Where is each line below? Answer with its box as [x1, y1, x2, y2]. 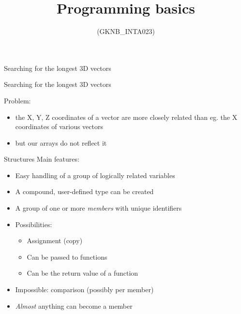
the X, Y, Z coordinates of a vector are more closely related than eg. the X [15, 112, 238, 122]
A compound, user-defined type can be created [15, 186, 154, 197]
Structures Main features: [4, 154, 79, 164]
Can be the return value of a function [27, 268, 138, 278]
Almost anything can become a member [15, 300, 133, 311]
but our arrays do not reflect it [15, 137, 107, 148]
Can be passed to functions [27, 251, 107, 262]
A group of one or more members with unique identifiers [15, 203, 182, 213]
